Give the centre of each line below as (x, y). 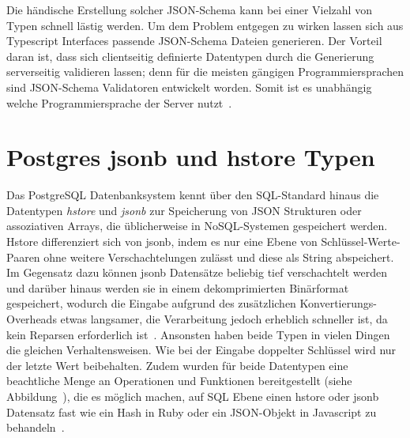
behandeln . (36, 427)
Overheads (32, 319)
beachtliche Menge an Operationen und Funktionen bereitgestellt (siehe (179, 381)
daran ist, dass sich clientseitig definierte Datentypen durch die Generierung (190, 56)
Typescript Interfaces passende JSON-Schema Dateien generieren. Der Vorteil (194, 41)
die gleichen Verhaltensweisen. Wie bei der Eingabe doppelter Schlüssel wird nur (201, 350)
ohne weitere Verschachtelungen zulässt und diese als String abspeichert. (219, 257)
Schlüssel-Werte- (361, 242)
